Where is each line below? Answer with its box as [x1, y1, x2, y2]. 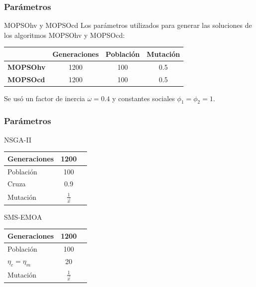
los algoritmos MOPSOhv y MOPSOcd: [4, 29, 125, 40]
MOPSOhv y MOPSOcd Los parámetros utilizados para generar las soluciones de [4, 20, 252, 30]
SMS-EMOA [4, 211, 42, 222]
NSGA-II [4, 134, 31, 144]
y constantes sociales [112, 93, 175, 103]
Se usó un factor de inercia [4, 93, 85, 103]
